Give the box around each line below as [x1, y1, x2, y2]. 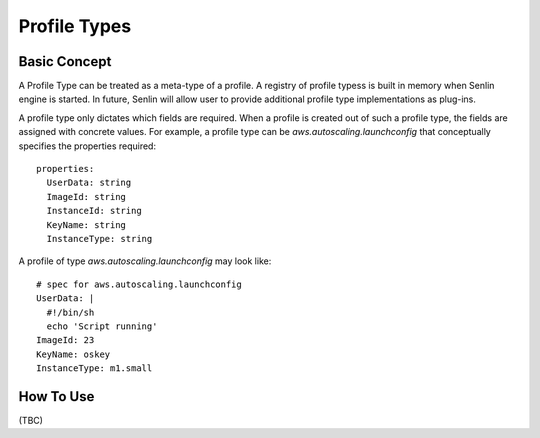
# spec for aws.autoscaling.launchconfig [36, 278, 242, 290]
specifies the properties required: [18, 140, 157, 152]
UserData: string [46, 177, 132, 189]
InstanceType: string [46, 233, 153, 244]
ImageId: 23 [36, 335, 95, 346]
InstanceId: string [46, 205, 142, 217]
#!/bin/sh [46, 306, 95, 318]
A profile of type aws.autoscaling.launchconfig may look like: [18, 255, 272, 267]
